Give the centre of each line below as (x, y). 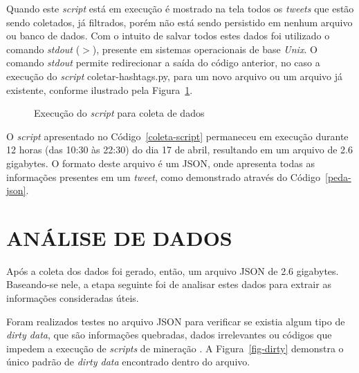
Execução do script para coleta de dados (119, 113)
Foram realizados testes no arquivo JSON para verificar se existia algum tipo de (176, 321)
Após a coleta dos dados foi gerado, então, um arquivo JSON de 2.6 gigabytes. (173, 270)
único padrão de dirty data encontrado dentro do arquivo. (128, 362)
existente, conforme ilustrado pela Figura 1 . (100, 89)
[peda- (338, 176)
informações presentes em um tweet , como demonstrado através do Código (163, 176)
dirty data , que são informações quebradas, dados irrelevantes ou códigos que (169, 335)
